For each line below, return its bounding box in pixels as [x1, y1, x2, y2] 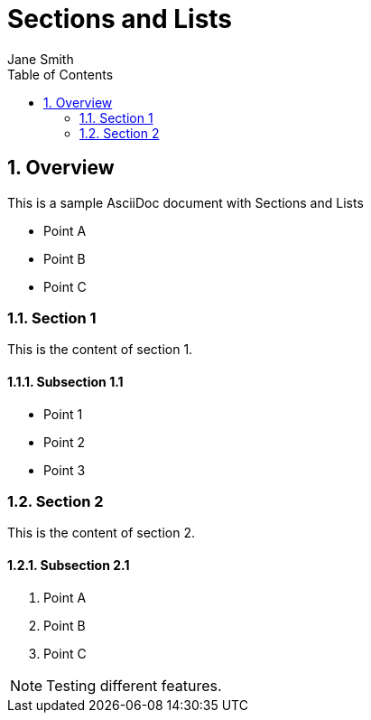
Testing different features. [46, 676, 222, 695]
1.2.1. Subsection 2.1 [7, 556, 130, 573]
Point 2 [43, 434, 85, 450]
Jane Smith [7, 51, 74, 67]
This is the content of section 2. [7, 525, 195, 541]
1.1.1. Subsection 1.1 [7, 373, 124, 389]
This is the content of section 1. [7, 341, 193, 358]
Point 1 [43, 406, 83, 422]
